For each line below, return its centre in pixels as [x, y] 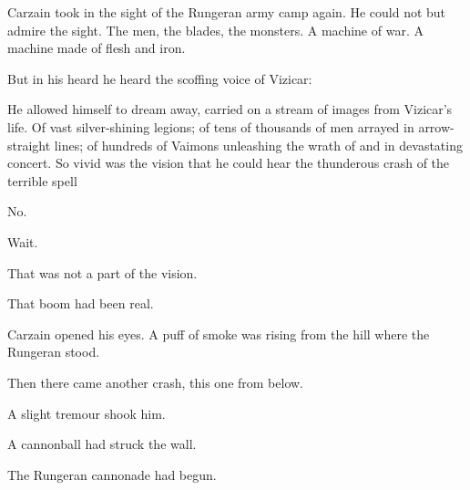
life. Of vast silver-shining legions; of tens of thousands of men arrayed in [211, 126]
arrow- [436, 126]
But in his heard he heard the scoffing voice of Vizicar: [160, 78]
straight [29, 145]
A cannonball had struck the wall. [102, 444]
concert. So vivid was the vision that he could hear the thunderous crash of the [229, 163]
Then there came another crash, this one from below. [156, 382]
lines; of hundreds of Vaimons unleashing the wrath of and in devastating [258, 145]
